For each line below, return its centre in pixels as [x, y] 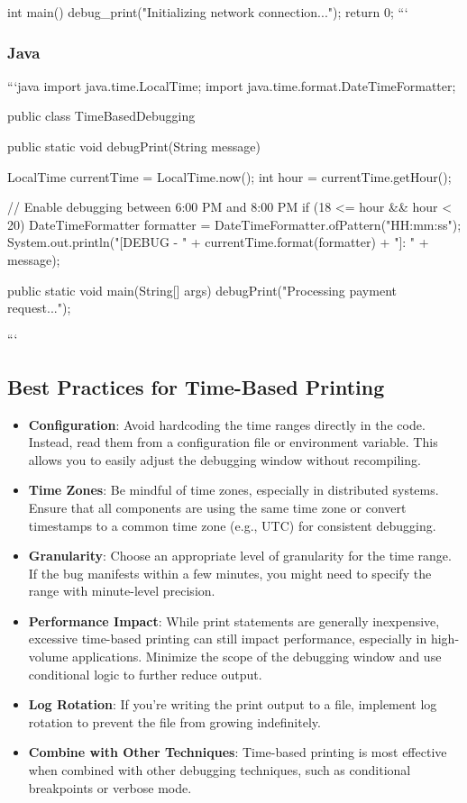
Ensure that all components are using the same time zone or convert [217, 507]
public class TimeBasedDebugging [101, 116]
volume [48, 657]
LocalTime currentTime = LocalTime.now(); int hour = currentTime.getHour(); [229, 176]
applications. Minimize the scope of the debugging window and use [257, 657]
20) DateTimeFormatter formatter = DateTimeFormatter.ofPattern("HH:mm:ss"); [234, 224]
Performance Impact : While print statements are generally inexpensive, [234, 620]
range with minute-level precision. [122, 591]
